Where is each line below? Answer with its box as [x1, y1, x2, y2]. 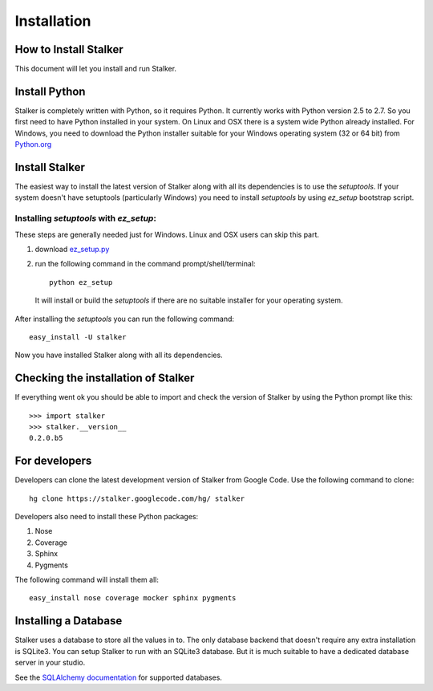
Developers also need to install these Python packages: [14, 512, 199, 522]
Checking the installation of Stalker [14, 372, 195, 385]
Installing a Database [14, 614, 123, 628]
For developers [14, 454, 92, 468]
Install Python [14, 84, 86, 98]
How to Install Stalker [14, 43, 123, 56]
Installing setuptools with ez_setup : [14, 213, 156, 224]
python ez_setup [49, 278, 113, 287]
